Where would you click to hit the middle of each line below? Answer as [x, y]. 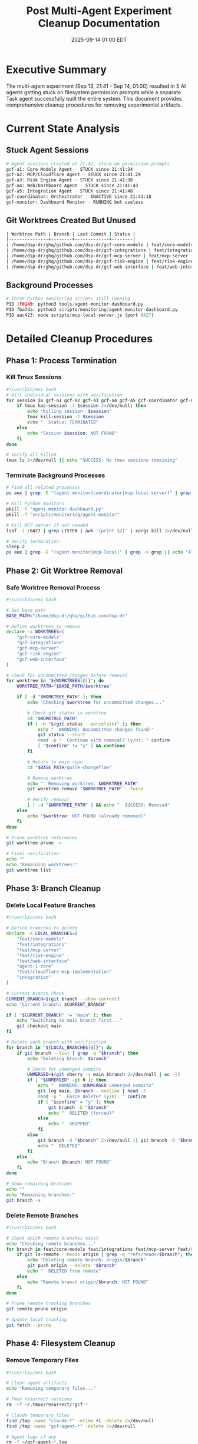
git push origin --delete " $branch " [72, 1266]
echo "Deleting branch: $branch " [68, 1058]
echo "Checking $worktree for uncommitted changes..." [96, 703]
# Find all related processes [43, 488]
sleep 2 [16, 547]
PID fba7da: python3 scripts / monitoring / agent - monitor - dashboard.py [92, 310]
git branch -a [24, 1200]
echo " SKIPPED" [70, 1124]
